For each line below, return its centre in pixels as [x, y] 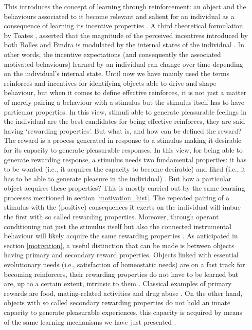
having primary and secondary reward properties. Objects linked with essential [121, 255]
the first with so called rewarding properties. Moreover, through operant [111, 217]
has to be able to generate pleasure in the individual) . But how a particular [118, 178]
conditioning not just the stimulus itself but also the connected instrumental [118, 226]
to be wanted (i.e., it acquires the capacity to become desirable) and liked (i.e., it [125, 169]
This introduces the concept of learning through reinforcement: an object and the [125, 6]
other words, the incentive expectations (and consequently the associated [113, 54]
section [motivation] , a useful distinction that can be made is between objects [119, 245]
